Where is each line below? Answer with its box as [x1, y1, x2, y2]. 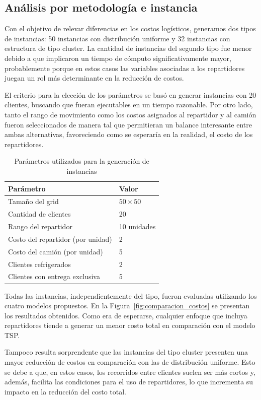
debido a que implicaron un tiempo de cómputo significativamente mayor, [5, 52, 231, 63]
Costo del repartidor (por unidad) [8, 233, 112, 244]
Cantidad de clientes [8, 209, 71, 219]
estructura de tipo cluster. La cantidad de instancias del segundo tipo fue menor [5, 43, 252, 53]
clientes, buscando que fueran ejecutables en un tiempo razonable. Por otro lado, [5, 99, 253, 110]
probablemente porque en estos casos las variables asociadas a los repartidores [5, 62, 245, 73]
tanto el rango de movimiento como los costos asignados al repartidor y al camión [5, 109, 256, 119]
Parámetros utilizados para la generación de [14, 156, 149, 166]
